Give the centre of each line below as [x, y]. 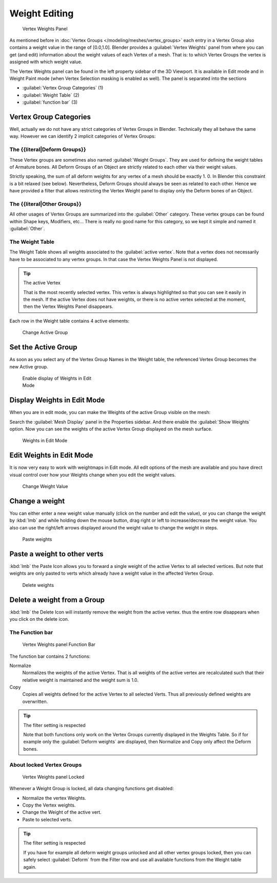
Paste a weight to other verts [56, 554]
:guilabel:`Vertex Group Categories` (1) [63, 88]
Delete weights [38, 585]
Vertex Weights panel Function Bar [59, 644]
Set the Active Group [43, 347]
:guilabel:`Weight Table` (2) [51, 95]
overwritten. [35, 701]
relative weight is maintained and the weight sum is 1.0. [80, 680]
